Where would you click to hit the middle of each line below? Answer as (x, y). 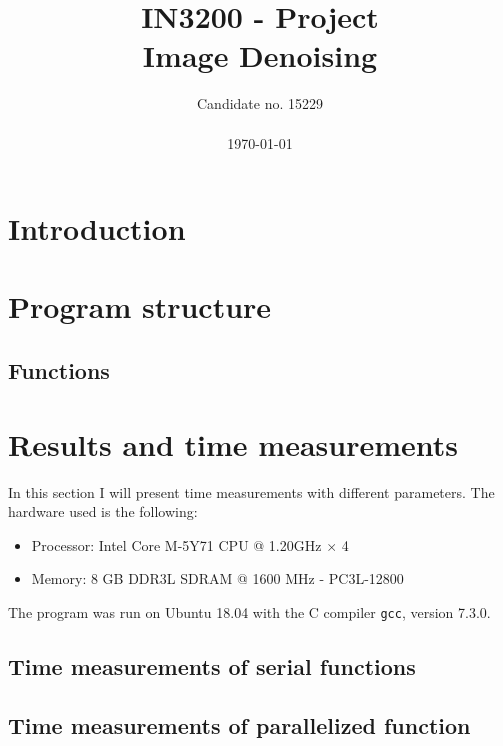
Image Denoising (260, 55)
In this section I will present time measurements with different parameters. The (251, 491)
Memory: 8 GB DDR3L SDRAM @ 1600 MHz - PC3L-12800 (217, 578)
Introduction (97, 228)
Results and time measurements (233, 443)
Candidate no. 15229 (259, 103)
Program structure (140, 306)
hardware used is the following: (103, 511)
